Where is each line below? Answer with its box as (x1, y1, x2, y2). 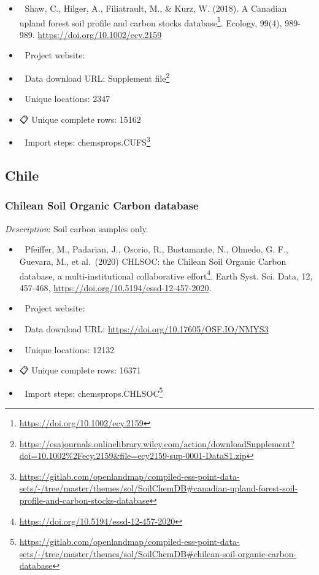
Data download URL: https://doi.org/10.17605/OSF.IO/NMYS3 (25, 322, 269, 335)
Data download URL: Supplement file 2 (25, 70, 170, 84)
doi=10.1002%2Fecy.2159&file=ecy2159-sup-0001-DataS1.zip (19, 449, 247, 462)
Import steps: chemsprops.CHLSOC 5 (25, 385, 163, 399)
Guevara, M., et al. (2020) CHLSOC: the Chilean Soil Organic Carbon (19, 254, 286, 267)
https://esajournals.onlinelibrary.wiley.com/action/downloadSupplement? (19, 437, 295, 450)
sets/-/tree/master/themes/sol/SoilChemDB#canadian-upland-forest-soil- (19, 482, 298, 495)
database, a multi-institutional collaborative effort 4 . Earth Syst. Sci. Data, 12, (19, 267, 313, 282)
